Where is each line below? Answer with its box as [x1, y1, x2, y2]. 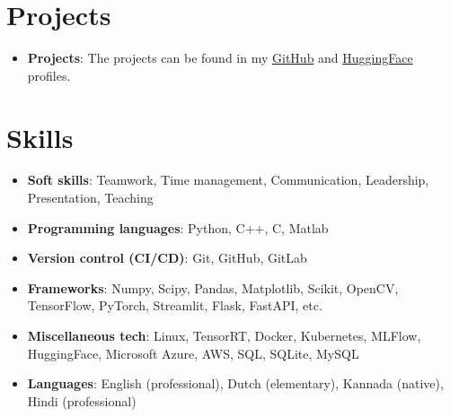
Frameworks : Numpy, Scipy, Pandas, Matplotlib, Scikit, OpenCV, [27, 278, 399, 297]
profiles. [27, 65, 71, 84]
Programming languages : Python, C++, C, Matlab [27, 218, 329, 237]
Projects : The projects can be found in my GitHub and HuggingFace [27, 48, 413, 67]
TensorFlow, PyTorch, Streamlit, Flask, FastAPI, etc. [27, 296, 322, 315]
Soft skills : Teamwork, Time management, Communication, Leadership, [27, 170, 429, 189]
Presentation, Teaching [27, 188, 154, 207]
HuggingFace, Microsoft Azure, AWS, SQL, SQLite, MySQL [27, 343, 359, 362]
